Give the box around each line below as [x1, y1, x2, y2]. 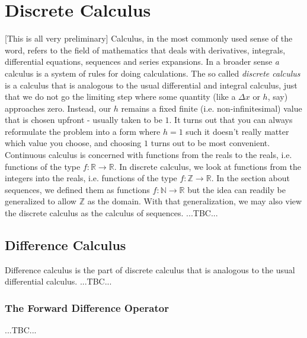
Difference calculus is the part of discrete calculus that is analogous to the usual [5, 263, 295, 276]
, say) [267, 90, 288, 103]
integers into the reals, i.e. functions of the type [5, 172, 177, 184]
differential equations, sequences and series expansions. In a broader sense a [5, 55, 279, 68]
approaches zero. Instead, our [5, 102, 111, 114]
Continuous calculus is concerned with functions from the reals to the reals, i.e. [5, 149, 292, 161]
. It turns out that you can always [169, 113, 293, 126]
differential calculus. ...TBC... [5, 275, 112, 288]
